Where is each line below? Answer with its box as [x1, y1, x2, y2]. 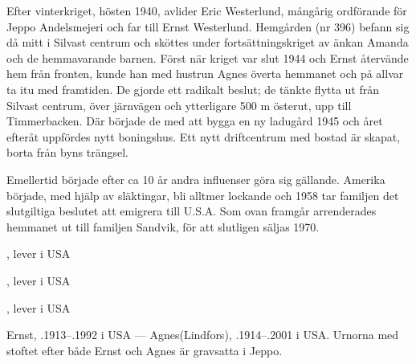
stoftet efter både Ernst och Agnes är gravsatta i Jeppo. [6, 342, 283, 358]
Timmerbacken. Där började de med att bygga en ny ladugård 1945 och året [6, 112, 383, 129]
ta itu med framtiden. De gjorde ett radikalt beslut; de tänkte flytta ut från [6, 80, 380, 97]
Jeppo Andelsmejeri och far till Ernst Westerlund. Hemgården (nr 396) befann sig [6, 18, 410, 35]
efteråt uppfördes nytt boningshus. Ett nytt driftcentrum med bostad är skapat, [6, 128, 401, 145]
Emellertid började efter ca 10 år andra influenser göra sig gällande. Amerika [6, 170, 385, 187]
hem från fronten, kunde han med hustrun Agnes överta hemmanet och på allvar [6, 65, 404, 82]
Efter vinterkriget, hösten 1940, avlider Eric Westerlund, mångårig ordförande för [6, 2, 407, 18]
